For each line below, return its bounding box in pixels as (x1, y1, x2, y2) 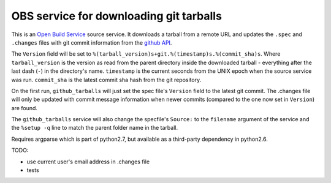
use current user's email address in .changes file (26, 158, 150, 165)
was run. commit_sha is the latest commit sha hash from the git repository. (11, 76, 202, 83)
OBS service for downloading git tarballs (11, 9, 222, 23)
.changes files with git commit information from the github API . (11, 39, 172, 46)
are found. (11, 104, 38, 111)
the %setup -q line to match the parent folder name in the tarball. (11, 124, 178, 132)
